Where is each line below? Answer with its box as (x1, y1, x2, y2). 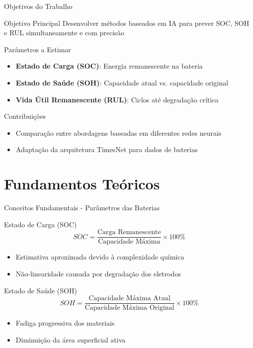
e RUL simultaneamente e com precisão (4, 27, 124, 38)
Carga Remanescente (97, 229, 161, 236)
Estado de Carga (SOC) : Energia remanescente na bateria (15, 61, 203, 71)
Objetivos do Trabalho (4, 1, 73, 11)
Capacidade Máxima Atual (88, 295, 170, 302)
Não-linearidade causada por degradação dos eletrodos (15, 268, 181, 278)
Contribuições (4, 111, 46, 121)
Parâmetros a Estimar (4, 44, 71, 54)
